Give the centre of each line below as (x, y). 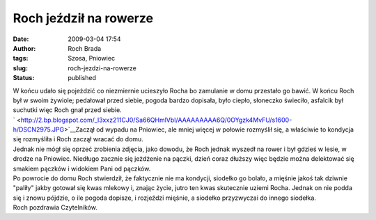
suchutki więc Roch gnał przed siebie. (67, 110)
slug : (20, 68)
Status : (24, 78)
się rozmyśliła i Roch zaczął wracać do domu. (78, 139)
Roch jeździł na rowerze (83, 18)
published (82, 78)
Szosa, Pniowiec (91, 58)
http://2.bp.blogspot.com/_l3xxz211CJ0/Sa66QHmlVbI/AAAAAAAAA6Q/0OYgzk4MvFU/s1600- (156, 120)
